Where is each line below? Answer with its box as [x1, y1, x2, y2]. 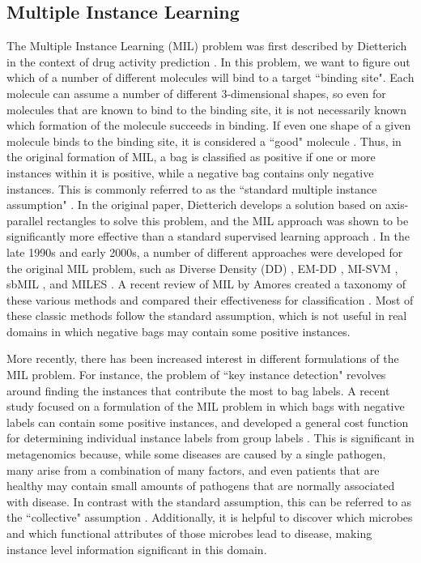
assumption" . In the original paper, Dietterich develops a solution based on [6, 196, 382, 213]
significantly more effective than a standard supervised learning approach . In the [6, 228, 410, 245]
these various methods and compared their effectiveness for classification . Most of [6, 291, 414, 308]
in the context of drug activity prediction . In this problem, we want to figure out [6, 53, 410, 70]
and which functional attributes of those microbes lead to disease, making [6, 525, 372, 542]
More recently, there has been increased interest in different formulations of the [6, 350, 399, 367]
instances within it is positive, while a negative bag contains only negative [6, 164, 374, 181]
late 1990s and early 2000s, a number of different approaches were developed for [6, 243, 403, 260]
